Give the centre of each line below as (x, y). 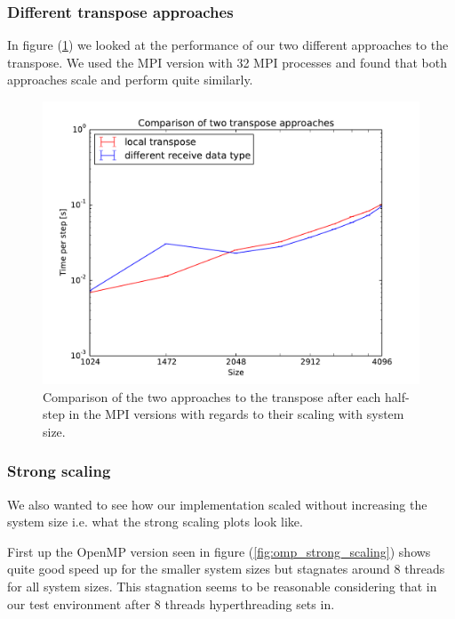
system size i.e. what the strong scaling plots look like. (155, 522)
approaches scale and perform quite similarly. (130, 80)
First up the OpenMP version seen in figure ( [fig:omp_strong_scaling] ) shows (219, 551)
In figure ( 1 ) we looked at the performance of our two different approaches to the (228, 45)
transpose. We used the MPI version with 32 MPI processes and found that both (227, 62)
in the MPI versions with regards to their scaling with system (236, 414)
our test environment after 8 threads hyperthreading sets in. (171, 603)
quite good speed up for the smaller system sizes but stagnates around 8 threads (226, 569)
